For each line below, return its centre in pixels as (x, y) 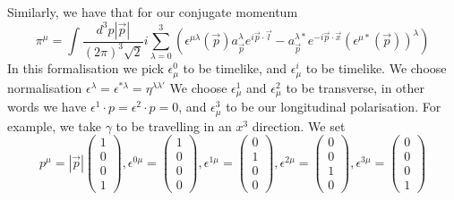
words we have (47, 107)
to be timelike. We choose (376, 68)
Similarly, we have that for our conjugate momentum (153, 12)
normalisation (45, 87)
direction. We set (299, 125)
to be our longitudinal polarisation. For (334, 107)
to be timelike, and (235, 68)
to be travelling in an (174, 125)
